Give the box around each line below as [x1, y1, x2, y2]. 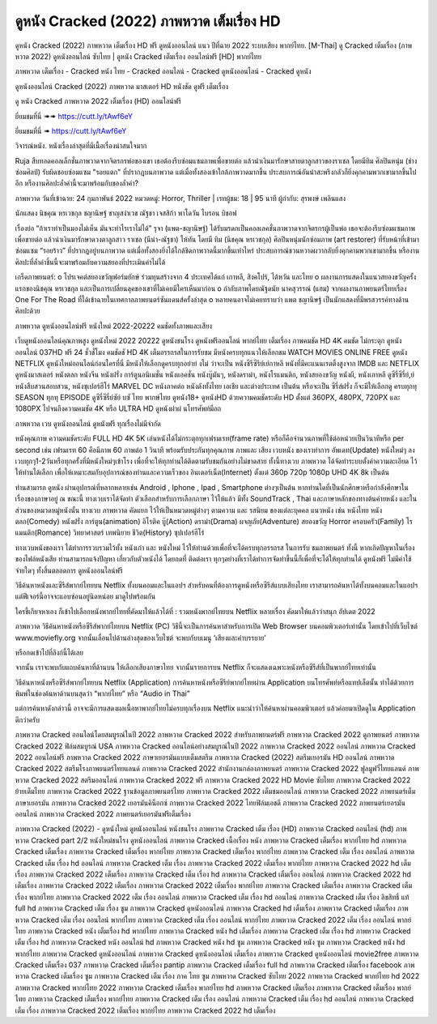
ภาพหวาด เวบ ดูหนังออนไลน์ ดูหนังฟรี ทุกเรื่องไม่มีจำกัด [15, 418, 161, 429]
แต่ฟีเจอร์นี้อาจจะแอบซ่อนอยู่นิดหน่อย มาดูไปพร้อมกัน [15, 591, 156, 601]
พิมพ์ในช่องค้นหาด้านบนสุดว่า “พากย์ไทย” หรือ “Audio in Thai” [15, 689, 190, 698]
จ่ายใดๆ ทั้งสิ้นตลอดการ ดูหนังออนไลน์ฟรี [15, 565, 123, 575]
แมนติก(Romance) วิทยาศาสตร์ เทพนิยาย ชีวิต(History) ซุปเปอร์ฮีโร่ [15, 527, 205, 538]
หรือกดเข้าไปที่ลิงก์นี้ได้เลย [15, 647, 84, 657]
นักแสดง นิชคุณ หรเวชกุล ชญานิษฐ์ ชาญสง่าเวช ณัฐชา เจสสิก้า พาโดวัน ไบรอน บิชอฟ [15, 208, 237, 218]
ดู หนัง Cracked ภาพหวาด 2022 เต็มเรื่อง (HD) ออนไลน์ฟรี [15, 96, 182, 106]
